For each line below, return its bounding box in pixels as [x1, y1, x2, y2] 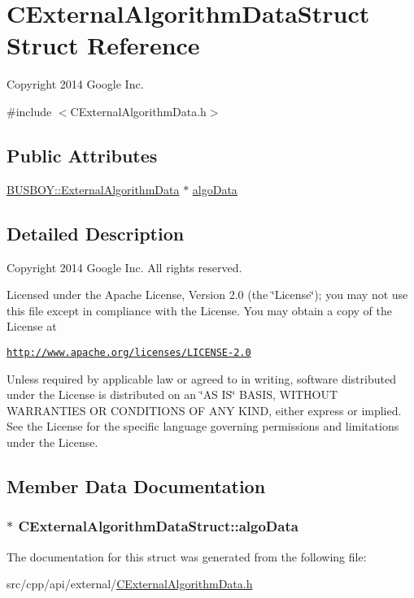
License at [7, 318, 57, 335]
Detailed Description [7, 220, 185, 245]
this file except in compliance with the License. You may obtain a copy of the [7, 301, 392, 318]
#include [7, 102, 52, 119]
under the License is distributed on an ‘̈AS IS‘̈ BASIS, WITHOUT [7, 386, 338, 403]
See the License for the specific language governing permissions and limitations [7, 418, 399, 435]
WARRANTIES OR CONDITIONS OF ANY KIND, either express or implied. [7, 401, 402, 418]
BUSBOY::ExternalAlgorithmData [7, 180, 180, 197]
